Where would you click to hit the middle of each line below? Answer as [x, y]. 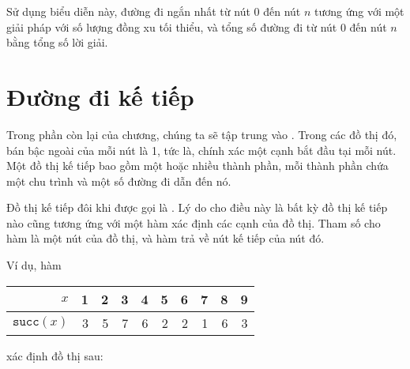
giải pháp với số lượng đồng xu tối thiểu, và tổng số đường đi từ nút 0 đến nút [197, 26]
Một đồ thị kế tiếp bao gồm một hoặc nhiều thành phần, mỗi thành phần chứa [197, 166]
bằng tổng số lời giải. [57, 42]
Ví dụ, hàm [34, 265]
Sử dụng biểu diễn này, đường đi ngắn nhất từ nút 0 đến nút [154, 11]
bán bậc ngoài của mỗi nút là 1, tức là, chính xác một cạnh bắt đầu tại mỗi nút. [201, 150]
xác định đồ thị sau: [55, 355]
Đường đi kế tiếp [100, 96]
